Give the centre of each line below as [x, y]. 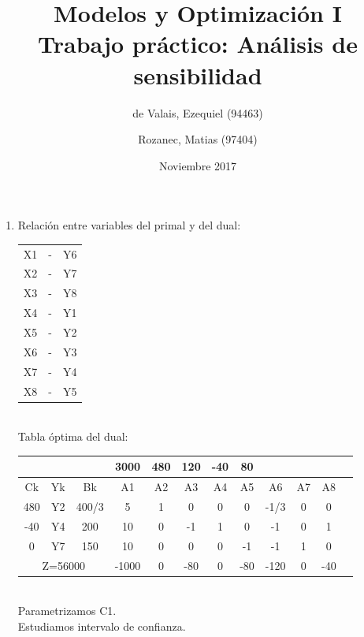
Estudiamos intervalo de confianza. [102, 626]
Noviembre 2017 [198, 165]
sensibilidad [198, 75]
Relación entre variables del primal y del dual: [129, 225]
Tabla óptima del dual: [73, 436]
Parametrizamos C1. [67, 611]
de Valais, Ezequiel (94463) [198, 112]
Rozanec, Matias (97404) [198, 139]
